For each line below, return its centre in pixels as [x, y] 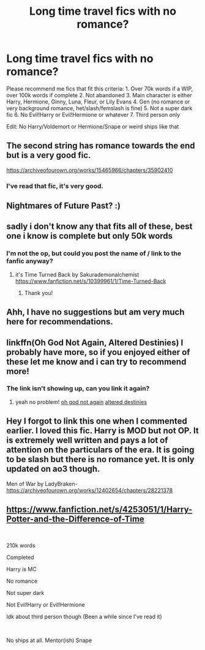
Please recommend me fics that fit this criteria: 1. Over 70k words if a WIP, [100, 88]
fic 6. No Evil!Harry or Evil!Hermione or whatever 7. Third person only [93, 114]
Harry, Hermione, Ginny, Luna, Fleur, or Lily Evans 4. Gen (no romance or [98, 102]
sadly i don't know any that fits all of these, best [99, 227]
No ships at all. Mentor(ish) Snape [49, 640]
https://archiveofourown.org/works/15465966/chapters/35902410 [90, 170]
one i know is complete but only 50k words [90, 236]
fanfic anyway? [30, 261]
